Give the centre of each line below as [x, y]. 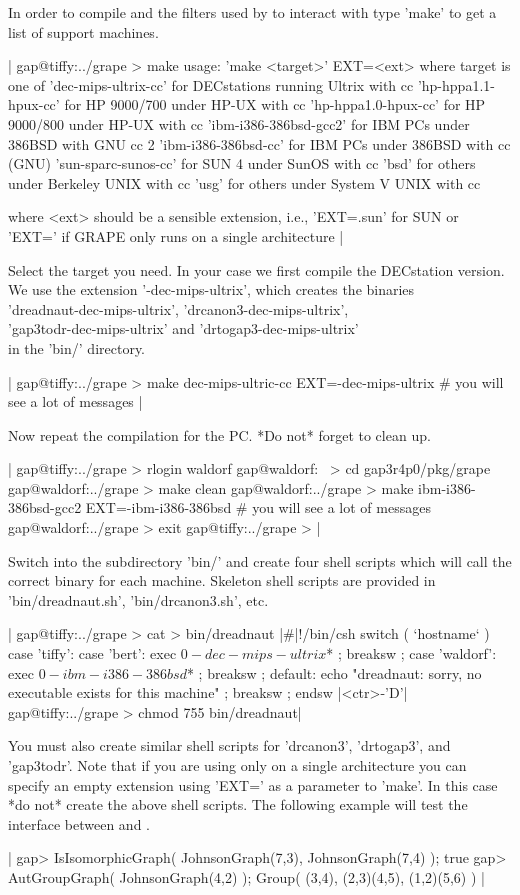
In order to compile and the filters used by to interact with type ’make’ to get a [252, 12]
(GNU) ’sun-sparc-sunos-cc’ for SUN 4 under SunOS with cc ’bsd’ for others [242, 163]
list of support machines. [83, 31]
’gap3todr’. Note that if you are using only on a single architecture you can [237, 765]
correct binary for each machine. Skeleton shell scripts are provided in [222, 580]
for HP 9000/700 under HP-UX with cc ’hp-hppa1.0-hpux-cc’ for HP [275, 104]
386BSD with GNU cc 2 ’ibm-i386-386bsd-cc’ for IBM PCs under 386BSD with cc [259, 143]
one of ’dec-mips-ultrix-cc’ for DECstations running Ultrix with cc [211, 84]
